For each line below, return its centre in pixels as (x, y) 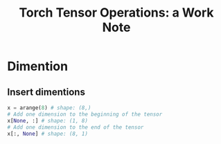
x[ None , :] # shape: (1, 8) (48, 120)
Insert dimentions (46, 92)
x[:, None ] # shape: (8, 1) (48, 134)
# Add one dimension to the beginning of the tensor (85, 114)
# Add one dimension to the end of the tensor (76, 127)
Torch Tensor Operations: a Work (116, 13)
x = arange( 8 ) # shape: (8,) (49, 108)
